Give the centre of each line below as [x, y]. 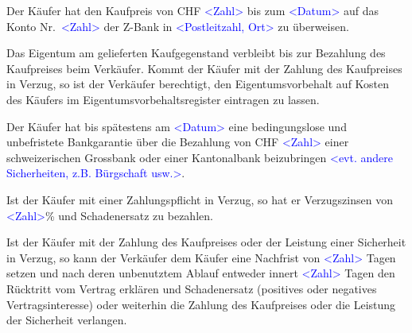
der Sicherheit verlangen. [67, 320]
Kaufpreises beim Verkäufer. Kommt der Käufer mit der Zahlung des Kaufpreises [204, 68]
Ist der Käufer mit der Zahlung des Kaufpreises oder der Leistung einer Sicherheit [206, 242]
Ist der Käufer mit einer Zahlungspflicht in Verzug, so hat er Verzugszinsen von [200, 199]
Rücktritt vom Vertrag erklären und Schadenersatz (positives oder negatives [192, 288]
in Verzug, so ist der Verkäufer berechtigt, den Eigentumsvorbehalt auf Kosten [198, 84]
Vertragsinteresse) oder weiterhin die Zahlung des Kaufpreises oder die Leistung [201, 304]
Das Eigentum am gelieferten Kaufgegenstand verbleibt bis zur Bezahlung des [196, 53]
